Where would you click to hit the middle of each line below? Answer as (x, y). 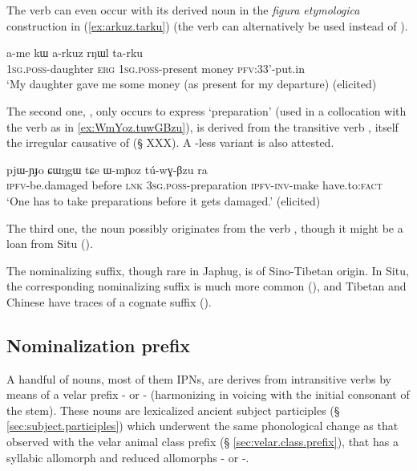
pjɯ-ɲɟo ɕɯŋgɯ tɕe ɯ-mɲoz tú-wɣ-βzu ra (107, 169)
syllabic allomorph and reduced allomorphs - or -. (128, 457)
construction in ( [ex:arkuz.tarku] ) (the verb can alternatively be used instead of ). (207, 25)
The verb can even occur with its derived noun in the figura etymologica (183, 10)
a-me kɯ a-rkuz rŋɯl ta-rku (75, 53)
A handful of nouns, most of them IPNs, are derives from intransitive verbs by (199, 378)
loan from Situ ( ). (50, 244)
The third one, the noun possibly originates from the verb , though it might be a (205, 227)
